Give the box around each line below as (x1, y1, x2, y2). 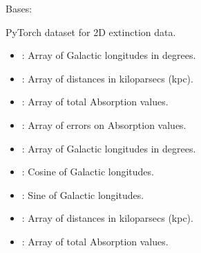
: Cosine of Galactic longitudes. (21, 164, 154, 179)
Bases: (6, 1, 32, 15)
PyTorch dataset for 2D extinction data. (6, 24, 176, 39)
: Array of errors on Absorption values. (21, 117, 186, 132)
